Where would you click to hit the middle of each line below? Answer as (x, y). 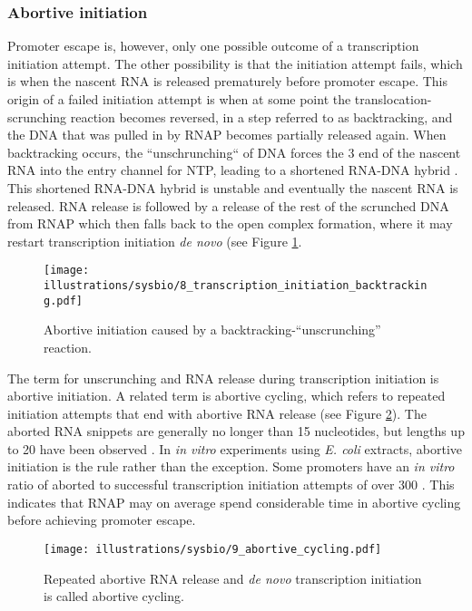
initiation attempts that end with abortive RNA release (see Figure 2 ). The (217, 413)
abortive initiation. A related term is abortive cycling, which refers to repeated (226, 396)
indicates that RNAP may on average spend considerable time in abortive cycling (234, 502)
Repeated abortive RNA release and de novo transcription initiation (233, 578)
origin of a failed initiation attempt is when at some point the (179, 99)
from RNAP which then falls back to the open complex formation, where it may (230, 223)
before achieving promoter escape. (102, 520)
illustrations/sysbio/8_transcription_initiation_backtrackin (236, 286)
